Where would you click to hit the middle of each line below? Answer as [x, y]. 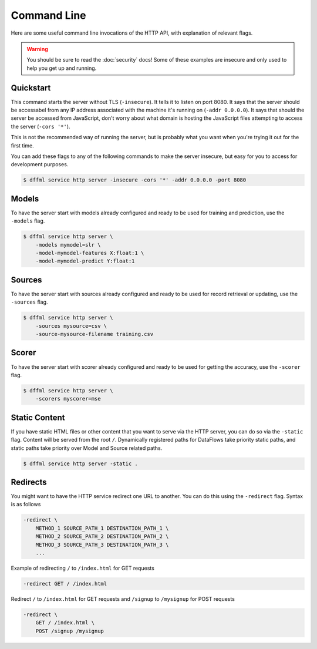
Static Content [38, 417]
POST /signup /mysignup [70, 631]
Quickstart [31, 88]
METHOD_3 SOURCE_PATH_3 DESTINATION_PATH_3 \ [102, 544]
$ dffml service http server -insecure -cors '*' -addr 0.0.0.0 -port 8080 [135, 180]
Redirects [29, 482]
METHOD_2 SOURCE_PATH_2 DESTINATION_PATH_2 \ [102, 537]
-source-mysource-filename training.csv [95, 334]
